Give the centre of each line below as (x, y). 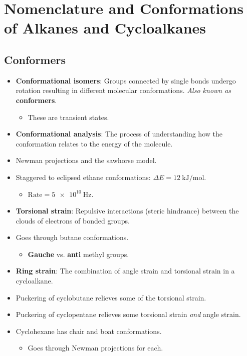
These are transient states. (68, 117)
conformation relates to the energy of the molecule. (94, 143)
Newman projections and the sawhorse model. (86, 160)
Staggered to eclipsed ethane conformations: (83, 177)
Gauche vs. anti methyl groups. (78, 254)
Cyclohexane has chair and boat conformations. (89, 331)
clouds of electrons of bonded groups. (73, 220)
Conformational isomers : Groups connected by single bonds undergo (126, 80)
